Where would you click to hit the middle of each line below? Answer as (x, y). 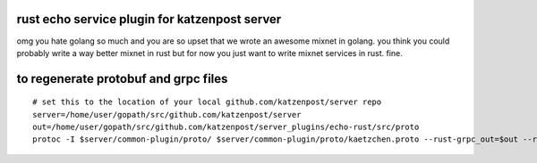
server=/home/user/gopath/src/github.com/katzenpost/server (167, 114)
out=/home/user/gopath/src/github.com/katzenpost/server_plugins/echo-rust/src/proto (226, 127)
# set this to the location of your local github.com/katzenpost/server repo (207, 102)
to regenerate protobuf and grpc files (122, 79)
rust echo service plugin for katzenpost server (149, 19)
